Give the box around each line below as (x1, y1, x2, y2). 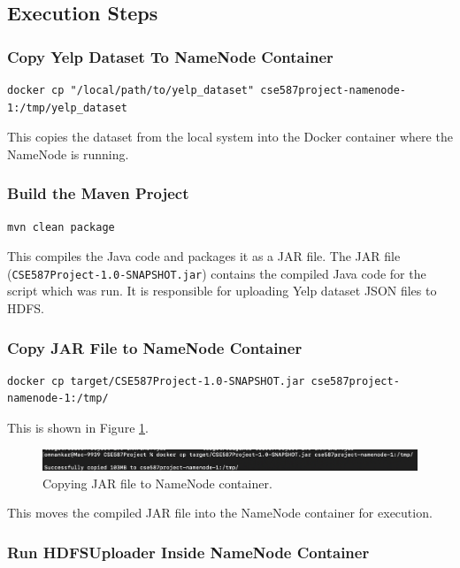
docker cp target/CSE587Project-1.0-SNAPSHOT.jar (7, 374, 305, 388)
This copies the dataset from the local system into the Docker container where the (7, 127, 453, 146)
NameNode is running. (7, 144, 129, 163)
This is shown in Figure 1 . (7, 418, 149, 437)
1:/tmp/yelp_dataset (7, 101, 128, 114)
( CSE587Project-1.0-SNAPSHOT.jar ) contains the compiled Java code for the (7, 264, 426, 282)
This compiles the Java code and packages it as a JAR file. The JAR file (7, 247, 401, 265)
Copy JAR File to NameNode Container (7, 336, 303, 358)
